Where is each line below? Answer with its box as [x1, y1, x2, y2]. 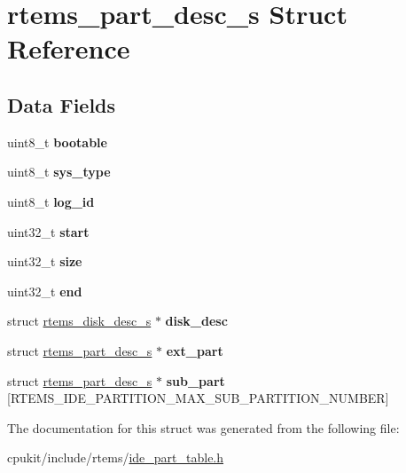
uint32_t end [7, 281, 82, 300]
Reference [7, 30, 130, 67]
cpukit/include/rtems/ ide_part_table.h [7, 448, 224, 467]
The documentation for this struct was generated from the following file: [7, 418, 400, 437]
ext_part [166, 341, 223, 359]
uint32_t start [7, 222, 90, 240]
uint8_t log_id [7, 192, 95, 210]
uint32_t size [7, 252, 82, 271]
